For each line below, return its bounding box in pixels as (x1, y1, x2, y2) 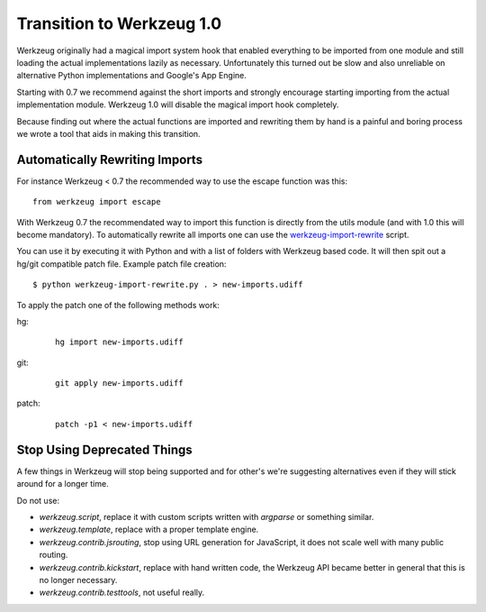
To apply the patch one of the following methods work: (16, 299, 220, 310)
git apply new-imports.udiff (55, 379, 184, 388)
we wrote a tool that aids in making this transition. (16, 128, 202, 139)
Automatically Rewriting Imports (16, 151, 202, 167)
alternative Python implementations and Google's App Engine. (16, 70, 247, 81)
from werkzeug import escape (32, 196, 161, 207)
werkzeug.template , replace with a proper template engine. (39, 524, 259, 535)
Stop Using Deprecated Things (16, 442, 193, 457)
